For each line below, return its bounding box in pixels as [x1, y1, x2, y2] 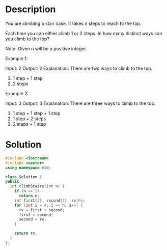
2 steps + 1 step [12, 121, 46, 127]
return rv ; [14, 231, 38, 236]
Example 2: [5, 90, 29, 96]
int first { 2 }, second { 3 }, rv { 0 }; [14, 198, 86, 203]
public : [5, 179, 22, 184]
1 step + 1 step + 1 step [12, 110, 61, 116]
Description [5, 4, 56, 15]
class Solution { [5, 174, 42, 179]
